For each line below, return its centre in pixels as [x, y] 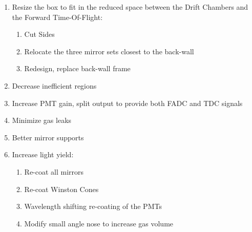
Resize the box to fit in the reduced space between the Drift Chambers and [130, 7]
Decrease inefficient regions [54, 85]
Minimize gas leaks [42, 120]
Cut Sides [39, 34]
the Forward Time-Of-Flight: [57, 17]
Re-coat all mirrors [54, 171]
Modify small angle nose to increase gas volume [99, 223]
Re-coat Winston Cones [61, 189]
